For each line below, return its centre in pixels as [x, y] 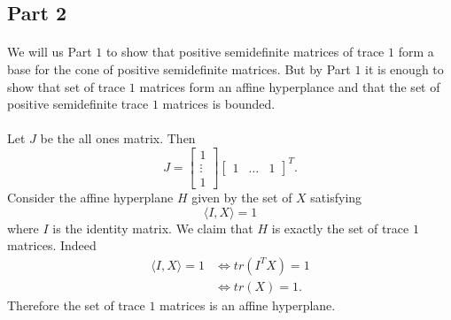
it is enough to [404, 69]
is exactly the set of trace [340, 228]
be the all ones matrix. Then [118, 138]
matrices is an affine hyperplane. [248, 305]
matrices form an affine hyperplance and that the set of [290, 86]
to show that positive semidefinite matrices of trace [245, 52]
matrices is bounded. [219, 104]
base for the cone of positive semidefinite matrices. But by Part [179, 69]
